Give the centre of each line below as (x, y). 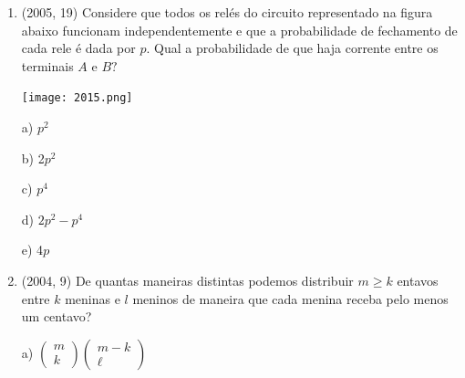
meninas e (93, 298)
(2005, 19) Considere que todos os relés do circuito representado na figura (227, 12)
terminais (47, 65)
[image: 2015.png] (77, 98)
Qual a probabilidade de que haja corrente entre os (296, 48)
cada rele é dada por (78, 48)
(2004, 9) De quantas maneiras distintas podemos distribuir (187, 280)
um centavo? (57, 316)
